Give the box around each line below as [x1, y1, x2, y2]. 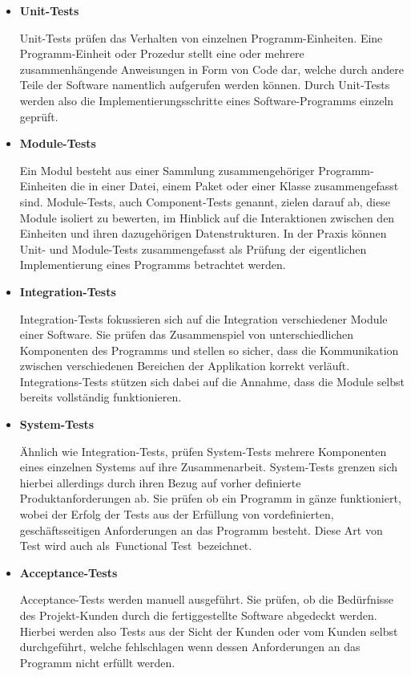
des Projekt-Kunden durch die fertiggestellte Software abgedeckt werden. [19, 607, 377, 623]
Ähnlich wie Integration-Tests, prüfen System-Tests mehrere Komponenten [19, 442, 387, 459]
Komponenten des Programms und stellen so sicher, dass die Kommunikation [19, 341, 399, 358]
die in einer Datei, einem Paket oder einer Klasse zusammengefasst [71, 177, 399, 194]
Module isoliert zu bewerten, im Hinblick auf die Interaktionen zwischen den [19, 209, 395, 226]
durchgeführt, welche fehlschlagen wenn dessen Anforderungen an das [19, 638, 361, 655]
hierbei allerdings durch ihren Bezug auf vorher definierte [19, 474, 301, 491]
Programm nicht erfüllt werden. [19, 654, 175, 670]
